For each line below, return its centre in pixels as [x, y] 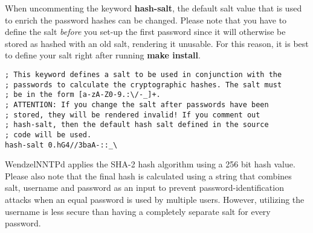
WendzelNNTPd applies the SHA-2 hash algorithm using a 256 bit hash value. [150, 164]
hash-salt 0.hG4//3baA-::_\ [61, 145]
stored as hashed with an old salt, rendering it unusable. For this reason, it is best [157, 43]
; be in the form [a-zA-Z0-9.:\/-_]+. [83, 95]
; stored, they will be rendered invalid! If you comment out [133, 115]
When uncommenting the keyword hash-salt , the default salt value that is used [153, 8]
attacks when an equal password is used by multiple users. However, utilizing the [155, 199]
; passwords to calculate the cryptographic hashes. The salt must [144, 85]
